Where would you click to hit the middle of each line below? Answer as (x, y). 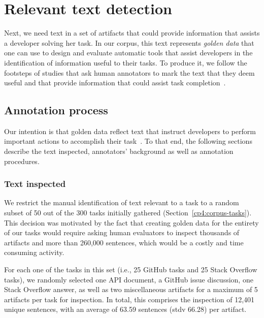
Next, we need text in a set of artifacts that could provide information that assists (132, 33)
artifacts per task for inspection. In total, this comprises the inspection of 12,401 (129, 299)
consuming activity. (34, 252)
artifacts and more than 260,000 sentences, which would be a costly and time (124, 242)
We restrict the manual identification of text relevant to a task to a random (122, 202)
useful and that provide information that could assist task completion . (115, 83)
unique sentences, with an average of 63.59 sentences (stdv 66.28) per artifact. (125, 309)
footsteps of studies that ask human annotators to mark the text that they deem (129, 72)
